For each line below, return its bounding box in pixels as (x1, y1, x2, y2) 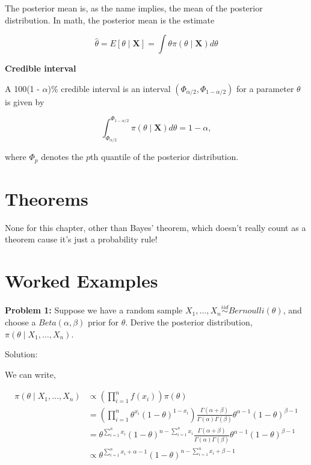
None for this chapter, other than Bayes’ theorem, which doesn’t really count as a (5, 221, 306, 233)
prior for (87, 316, 119, 328)
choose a (5, 316, 36, 328)
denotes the (41, 150, 84, 163)
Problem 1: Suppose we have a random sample (5, 304, 183, 316)
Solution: (5, 348, 38, 360)
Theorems (5, 186, 88, 211)
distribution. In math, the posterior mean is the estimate (5, 13, 215, 26)
